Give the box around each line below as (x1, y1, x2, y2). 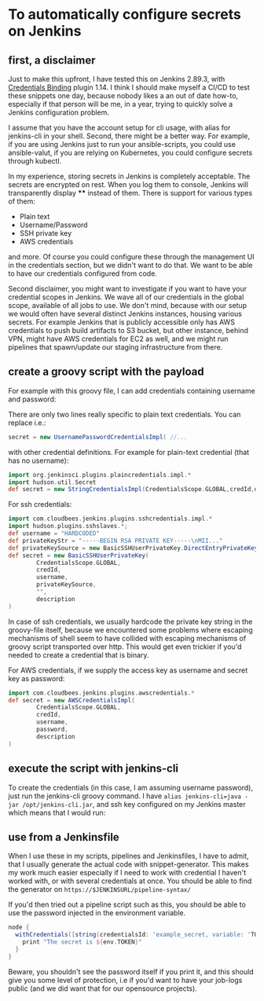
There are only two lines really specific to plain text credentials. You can (8, 409, 241, 419)
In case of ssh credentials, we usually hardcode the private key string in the (8, 617, 253, 626)
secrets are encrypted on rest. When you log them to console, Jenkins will (8, 180, 249, 189)
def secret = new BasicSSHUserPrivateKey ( (8, 552, 149, 559)
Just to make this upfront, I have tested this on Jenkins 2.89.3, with (8, 75, 225, 83)
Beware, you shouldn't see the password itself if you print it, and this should (8, 966, 254, 976)
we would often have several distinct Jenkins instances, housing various (8, 309, 242, 318)
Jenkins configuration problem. (8, 108, 110, 117)
